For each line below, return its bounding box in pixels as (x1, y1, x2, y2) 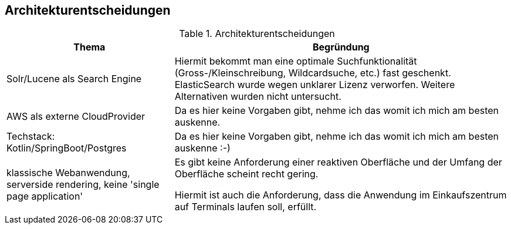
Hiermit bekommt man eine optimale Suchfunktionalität (174, 55, 417, 68)
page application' (6, 190, 83, 203)
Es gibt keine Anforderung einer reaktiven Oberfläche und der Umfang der (174, 156, 502, 169)
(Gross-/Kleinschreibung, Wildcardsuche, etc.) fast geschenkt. (174, 67, 451, 79)
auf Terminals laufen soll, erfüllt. (174, 201, 317, 213)
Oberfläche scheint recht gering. (174, 168, 319, 180)
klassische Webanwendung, (6, 167, 130, 179)
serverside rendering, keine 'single (6, 179, 160, 191)
